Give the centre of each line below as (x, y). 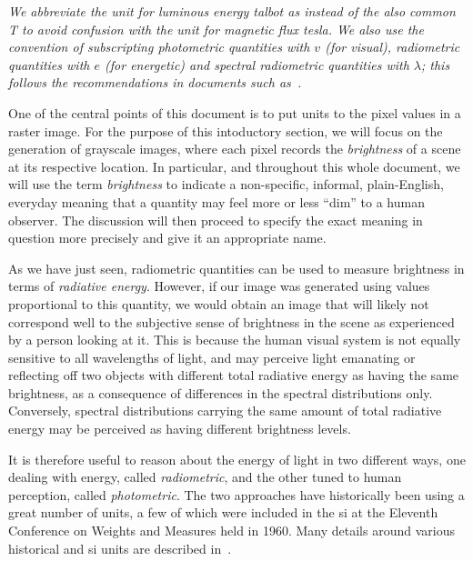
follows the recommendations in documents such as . (155, 82)
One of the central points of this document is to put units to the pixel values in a (235, 112)
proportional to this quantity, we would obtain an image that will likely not (219, 303)
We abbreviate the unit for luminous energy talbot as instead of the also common (232, 11)
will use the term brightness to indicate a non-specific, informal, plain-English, (226, 184)
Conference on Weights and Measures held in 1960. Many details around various (231, 531)
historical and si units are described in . (120, 548)
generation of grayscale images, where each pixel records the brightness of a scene (235, 149)
